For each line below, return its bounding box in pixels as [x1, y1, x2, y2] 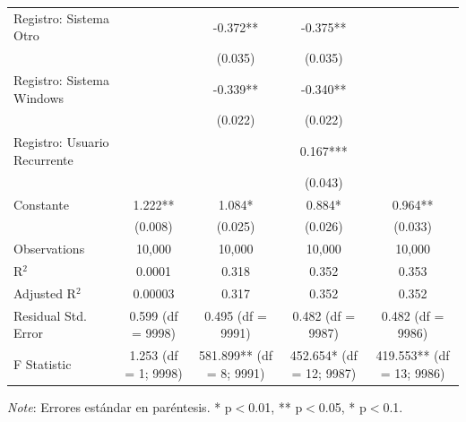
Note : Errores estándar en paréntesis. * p [7, 397, 232, 416]
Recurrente [13, 150, 73, 168]
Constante [13, 194, 69, 213]
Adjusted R [13, 283, 76, 302]
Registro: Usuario [13, 133, 109, 151]
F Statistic [13, 355, 72, 374]
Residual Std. [13, 306, 87, 324]
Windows [13, 88, 65, 107]
